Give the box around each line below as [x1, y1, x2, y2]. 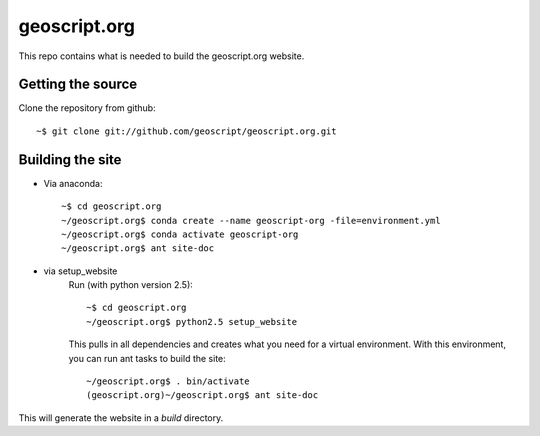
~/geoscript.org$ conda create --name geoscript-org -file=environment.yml [61, 215, 441, 226]
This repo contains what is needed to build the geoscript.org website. [18, 50, 305, 62]
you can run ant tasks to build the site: [68, 352, 227, 364]
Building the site [18, 151, 122, 168]
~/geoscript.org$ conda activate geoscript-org [61, 228, 299, 240]
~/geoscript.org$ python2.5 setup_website [86, 316, 298, 327]
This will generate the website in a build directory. [18, 411, 224, 424]
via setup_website [43, 265, 118, 277]
